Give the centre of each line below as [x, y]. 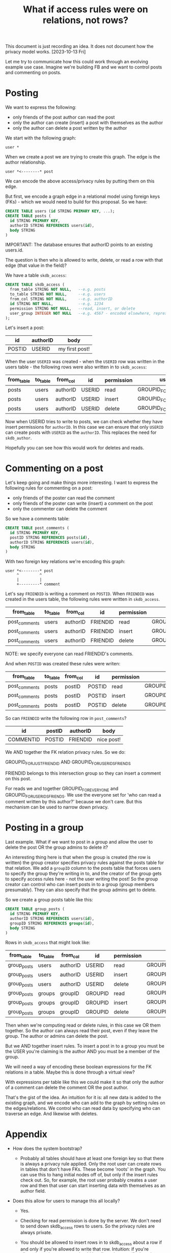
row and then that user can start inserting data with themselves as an [93, 1185]
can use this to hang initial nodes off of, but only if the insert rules [89, 1174]
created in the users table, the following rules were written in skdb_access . [83, 599]
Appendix [26, 1134]
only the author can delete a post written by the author [70, 128]
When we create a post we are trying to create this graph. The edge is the [83, 157]
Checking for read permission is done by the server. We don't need [91, 1220]
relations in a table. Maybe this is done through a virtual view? [70, 1072]
